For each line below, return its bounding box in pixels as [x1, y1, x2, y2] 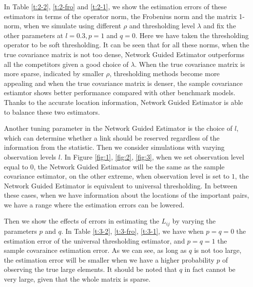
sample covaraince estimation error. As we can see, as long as [4, 245, 187, 255]
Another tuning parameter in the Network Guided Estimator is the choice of [4, 123, 233, 133]
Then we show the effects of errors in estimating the [4, 216, 159, 226]
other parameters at [4, 30, 63, 40]
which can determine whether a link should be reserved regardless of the [4, 132, 220, 143]
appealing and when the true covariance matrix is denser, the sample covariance [4, 78, 243, 88]
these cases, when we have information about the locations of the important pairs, [4, 190, 249, 200]
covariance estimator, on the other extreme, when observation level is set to [4, 171, 230, 181]
